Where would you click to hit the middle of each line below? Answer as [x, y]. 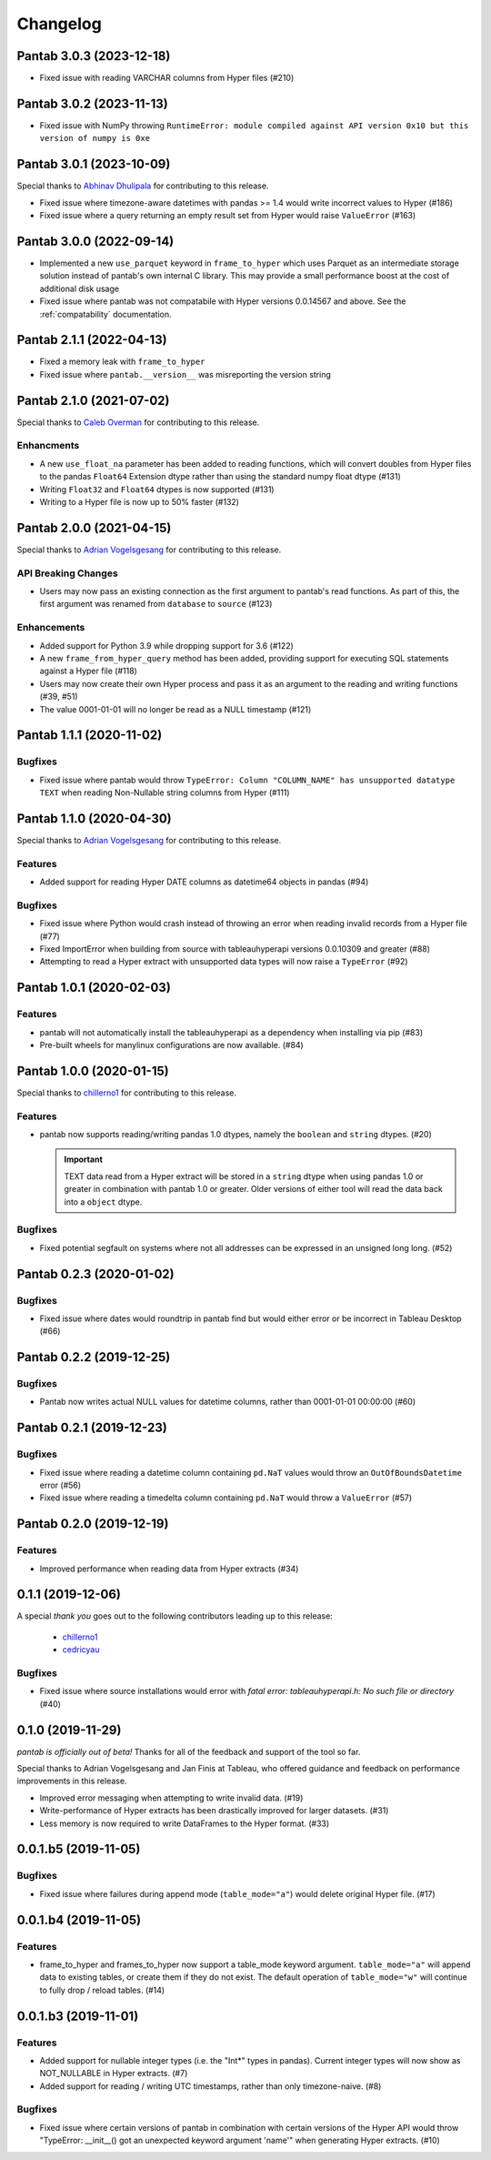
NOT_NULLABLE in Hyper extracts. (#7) [114, 2074]
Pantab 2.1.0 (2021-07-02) [93, 400]
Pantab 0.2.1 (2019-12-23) [92, 1428]
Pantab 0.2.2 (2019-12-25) [94, 1357]
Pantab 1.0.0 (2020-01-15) [93, 1070]
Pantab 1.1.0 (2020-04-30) [94, 818]
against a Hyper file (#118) [89, 671]
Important [84, 1159]
